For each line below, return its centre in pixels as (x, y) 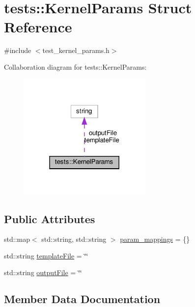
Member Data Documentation (82, 298)
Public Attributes (50, 218)
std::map (17, 239)
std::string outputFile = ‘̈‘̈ (43, 272)
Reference (38, 27)
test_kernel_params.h (76, 50)
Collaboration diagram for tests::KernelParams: (75, 66)
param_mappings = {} (155, 239)
